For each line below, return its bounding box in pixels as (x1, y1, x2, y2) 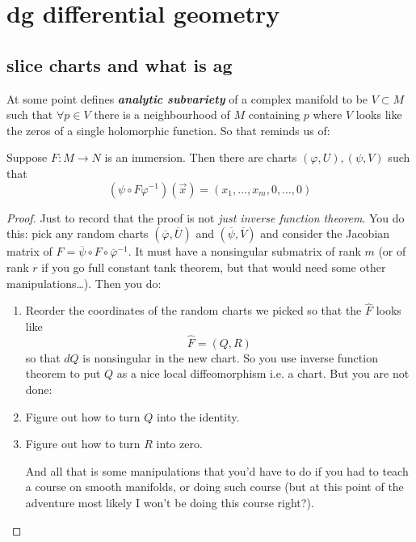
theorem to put (25, 365, 101, 382)
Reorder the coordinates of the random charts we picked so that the (25, 302, 362, 319)
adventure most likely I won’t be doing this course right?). (25, 493, 314, 510)
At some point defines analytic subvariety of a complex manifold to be (6, 90, 368, 107)
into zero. (156, 435, 203, 452)
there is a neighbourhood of (94, 106, 230, 123)
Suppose (6, 149, 48, 166)
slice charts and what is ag (6, 52, 233, 77)
